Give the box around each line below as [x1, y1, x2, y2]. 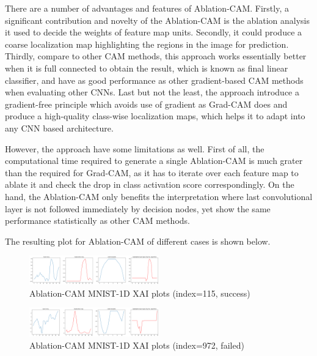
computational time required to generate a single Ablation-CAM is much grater [5, 154, 303, 167]
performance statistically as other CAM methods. [5, 214, 190, 227]
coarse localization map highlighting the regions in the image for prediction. [5, 37, 289, 50]
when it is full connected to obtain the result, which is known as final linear [5, 61, 288, 74]
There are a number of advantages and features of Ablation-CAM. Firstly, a [5, 2, 289, 14]
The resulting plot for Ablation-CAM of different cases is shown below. [5, 234, 271, 247]
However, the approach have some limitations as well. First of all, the [5, 142, 264, 155]
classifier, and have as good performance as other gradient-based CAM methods [5, 73, 304, 86]
